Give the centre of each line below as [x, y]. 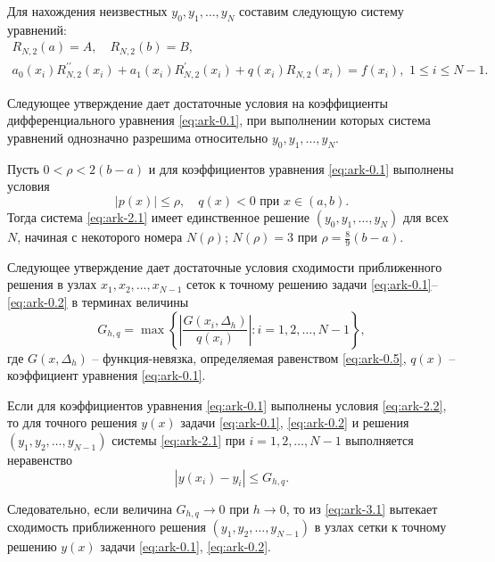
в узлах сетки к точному [380, 527]
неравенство [40, 460]
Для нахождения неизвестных [87, 11]
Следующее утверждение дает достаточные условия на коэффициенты [198, 102]
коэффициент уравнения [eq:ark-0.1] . [107, 375]
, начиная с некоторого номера [100, 237]
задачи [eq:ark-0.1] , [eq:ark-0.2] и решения [295, 422]
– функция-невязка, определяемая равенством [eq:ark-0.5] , [249, 357]
